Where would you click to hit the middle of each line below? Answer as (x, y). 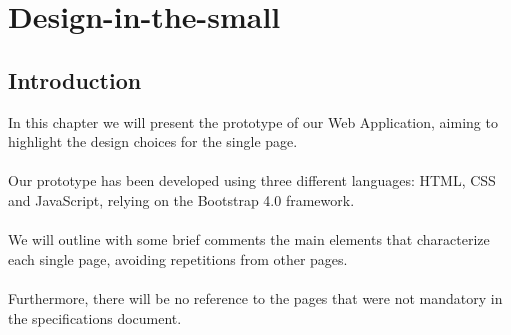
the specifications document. (95, 317)
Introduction (75, 79)
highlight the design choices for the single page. (153, 141)
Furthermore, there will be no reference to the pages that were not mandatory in (255, 297)
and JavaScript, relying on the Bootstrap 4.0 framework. (181, 199)
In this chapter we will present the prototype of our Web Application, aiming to (253, 121)
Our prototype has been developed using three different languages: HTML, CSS (252, 180)
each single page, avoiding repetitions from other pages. (178, 258)
